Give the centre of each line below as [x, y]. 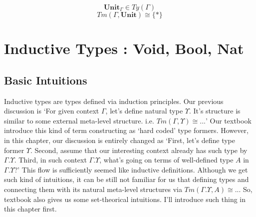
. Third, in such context [50, 160]
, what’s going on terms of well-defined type [166, 160]
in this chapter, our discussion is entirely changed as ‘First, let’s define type [120, 140]
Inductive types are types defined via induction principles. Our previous [114, 101]
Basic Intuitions [46, 80]
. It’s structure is [215, 111]
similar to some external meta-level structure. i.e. [79, 120]
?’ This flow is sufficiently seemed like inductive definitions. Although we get [131, 169]
